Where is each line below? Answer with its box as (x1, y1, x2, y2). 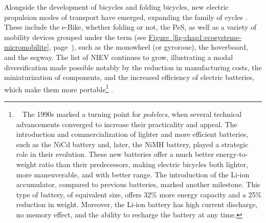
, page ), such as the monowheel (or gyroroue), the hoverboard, (49, 42, 248, 52)
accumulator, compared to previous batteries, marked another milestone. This (16, 179, 260, 190)
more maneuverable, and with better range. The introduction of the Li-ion (16, 169, 250, 179)
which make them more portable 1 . (4, 82, 113, 94)
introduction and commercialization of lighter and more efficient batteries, (16, 129, 249, 139)
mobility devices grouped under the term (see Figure (4, 31, 169, 42)
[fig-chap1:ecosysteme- (172, 31, 241, 42)
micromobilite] (4, 42, 49, 52)
